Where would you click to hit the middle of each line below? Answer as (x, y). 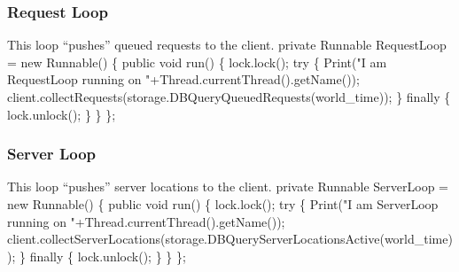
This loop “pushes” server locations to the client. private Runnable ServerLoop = (228, 187)
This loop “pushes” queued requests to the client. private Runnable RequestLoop (227, 45)
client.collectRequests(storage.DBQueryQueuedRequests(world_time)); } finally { (229, 97)
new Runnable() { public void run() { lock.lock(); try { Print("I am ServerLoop (223, 204)
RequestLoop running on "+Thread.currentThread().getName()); (183, 79)
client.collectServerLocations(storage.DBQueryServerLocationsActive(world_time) (230, 239)
